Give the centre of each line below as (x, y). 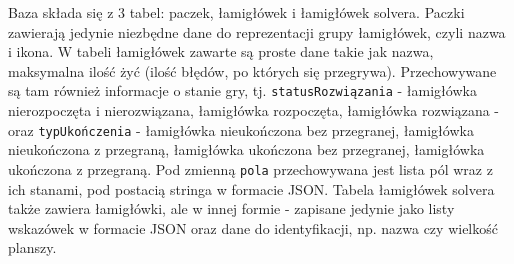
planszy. (32, 247)
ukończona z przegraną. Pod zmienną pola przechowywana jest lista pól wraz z (250, 168)
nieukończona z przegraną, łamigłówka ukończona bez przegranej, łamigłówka (246, 149)
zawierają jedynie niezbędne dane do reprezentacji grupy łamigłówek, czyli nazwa (257, 31)
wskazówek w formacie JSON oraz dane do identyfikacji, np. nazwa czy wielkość (253, 227)
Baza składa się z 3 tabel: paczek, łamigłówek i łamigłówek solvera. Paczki (236, 12)
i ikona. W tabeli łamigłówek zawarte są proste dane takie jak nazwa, (221, 51)
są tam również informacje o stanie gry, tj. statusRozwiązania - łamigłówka (242, 90)
